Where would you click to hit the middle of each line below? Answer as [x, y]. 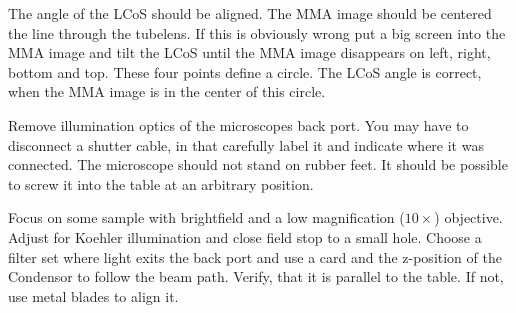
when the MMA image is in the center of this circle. [167, 91]
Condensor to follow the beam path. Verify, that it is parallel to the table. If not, [256, 276]
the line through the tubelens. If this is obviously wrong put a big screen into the [257, 32]
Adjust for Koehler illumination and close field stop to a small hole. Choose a [245, 236]
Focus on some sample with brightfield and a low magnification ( [206, 217]
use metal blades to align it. [93, 295]
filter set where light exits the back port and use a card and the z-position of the [255, 256]
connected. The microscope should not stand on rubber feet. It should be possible [258, 164]
